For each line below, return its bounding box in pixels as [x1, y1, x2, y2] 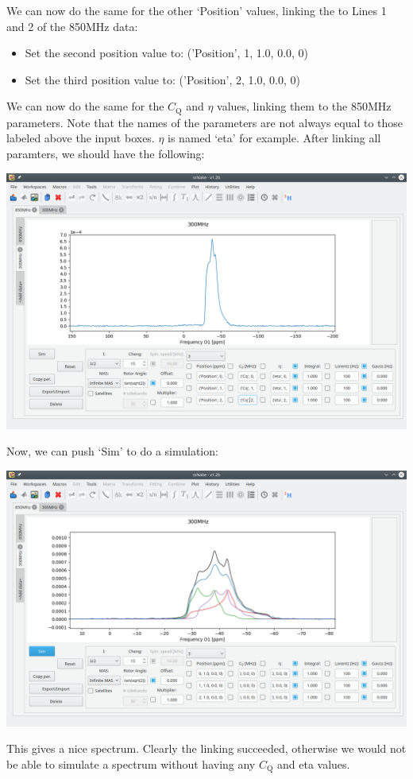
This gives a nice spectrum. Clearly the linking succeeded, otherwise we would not [6, 740, 407, 757]
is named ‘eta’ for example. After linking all [168, 130, 381, 146]
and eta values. [277, 755, 350, 772]
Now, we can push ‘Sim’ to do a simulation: [6, 443, 218, 459]
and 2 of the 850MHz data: [6, 17, 138, 34]
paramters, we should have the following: [6, 145, 205, 162]
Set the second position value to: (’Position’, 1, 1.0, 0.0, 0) [25, 45, 309, 61]
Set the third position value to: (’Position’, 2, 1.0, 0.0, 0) [25, 71, 300, 87]
